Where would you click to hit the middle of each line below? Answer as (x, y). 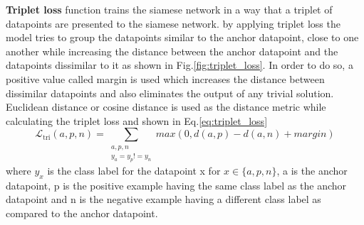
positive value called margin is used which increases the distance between (165, 78)
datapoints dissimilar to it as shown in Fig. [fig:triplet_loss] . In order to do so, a (180, 65)
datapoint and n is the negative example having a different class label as (163, 199)
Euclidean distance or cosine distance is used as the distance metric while (166, 107)
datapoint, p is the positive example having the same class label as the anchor (176, 185)
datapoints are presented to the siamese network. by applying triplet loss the (173, 23)
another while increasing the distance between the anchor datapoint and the (172, 51)
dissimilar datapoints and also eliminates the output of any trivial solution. (170, 93)
